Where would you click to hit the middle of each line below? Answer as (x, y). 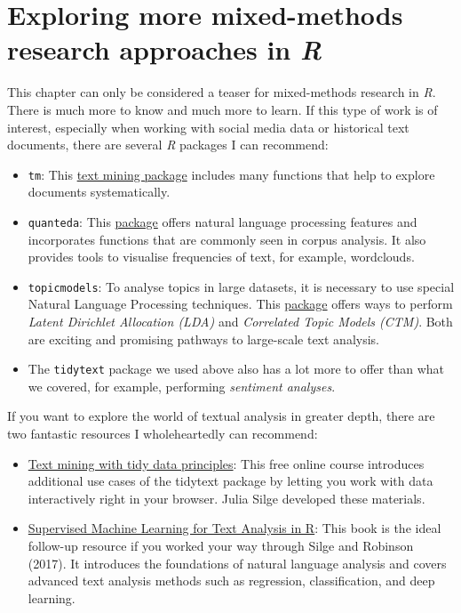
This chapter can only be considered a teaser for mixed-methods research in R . (222, 92)
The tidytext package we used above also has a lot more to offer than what (236, 369)
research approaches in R (165, 50)
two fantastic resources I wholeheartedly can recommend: (163, 434)
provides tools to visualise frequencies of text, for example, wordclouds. (221, 257)
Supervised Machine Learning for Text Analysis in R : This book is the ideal (234, 528)
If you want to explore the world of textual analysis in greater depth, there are (221, 416)
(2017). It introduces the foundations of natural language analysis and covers (237, 563)
